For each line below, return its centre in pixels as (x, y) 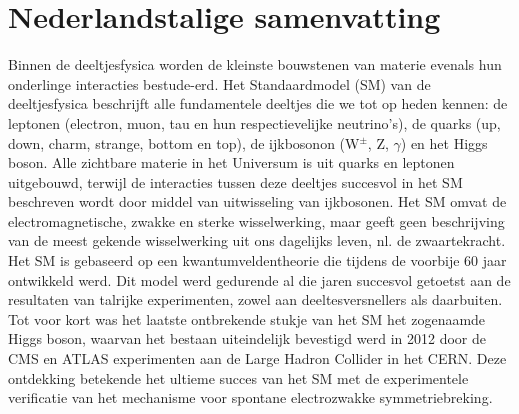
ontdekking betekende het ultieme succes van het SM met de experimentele (238, 377)
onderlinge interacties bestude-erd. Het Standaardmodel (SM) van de (219, 83)
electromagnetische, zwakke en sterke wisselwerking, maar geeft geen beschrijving (256, 220)
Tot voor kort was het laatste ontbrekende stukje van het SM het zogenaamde (247, 318)
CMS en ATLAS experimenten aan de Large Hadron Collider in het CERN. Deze (257, 358)
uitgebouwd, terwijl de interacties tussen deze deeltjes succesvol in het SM (235, 181)
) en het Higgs (444, 142)
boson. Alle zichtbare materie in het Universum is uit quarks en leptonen (231, 162)
